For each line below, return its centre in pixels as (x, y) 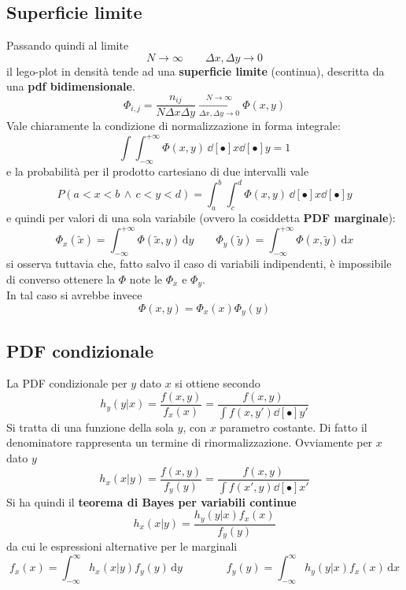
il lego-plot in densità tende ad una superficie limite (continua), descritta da (196, 71)
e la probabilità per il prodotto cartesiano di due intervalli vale (158, 171)
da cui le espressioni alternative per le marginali (122, 546)
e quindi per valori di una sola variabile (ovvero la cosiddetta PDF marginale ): (201, 218)
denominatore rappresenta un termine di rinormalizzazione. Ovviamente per (190, 442)
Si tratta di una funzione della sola (90, 427)
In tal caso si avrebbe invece (74, 295)
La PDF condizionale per (67, 383)
